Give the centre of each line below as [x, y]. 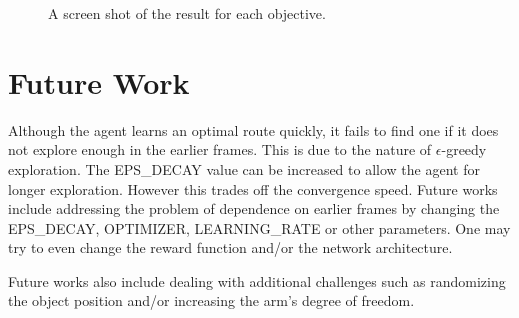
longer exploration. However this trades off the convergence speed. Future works [253, 188]
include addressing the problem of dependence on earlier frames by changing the [254, 208]
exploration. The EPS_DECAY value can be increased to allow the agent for [244, 168]
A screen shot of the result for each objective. [187, 13]
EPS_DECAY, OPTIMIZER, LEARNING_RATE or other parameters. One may [259, 227]
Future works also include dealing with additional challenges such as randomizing [257, 280]
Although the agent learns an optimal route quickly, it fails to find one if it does [253, 129]
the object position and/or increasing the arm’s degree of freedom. [211, 300]
